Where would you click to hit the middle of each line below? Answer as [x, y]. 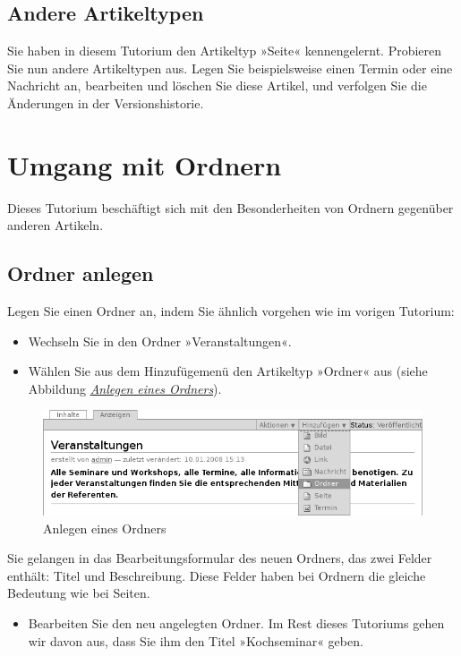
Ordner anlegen [81, 273]
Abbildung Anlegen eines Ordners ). [125, 388]
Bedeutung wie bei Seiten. [79, 593]
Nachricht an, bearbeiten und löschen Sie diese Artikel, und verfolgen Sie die [217, 85]
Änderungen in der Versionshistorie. [106, 102]
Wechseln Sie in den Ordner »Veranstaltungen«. [160, 341]
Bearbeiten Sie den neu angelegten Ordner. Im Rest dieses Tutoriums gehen [236, 623]
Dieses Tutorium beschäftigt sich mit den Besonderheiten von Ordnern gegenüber [230, 207]
